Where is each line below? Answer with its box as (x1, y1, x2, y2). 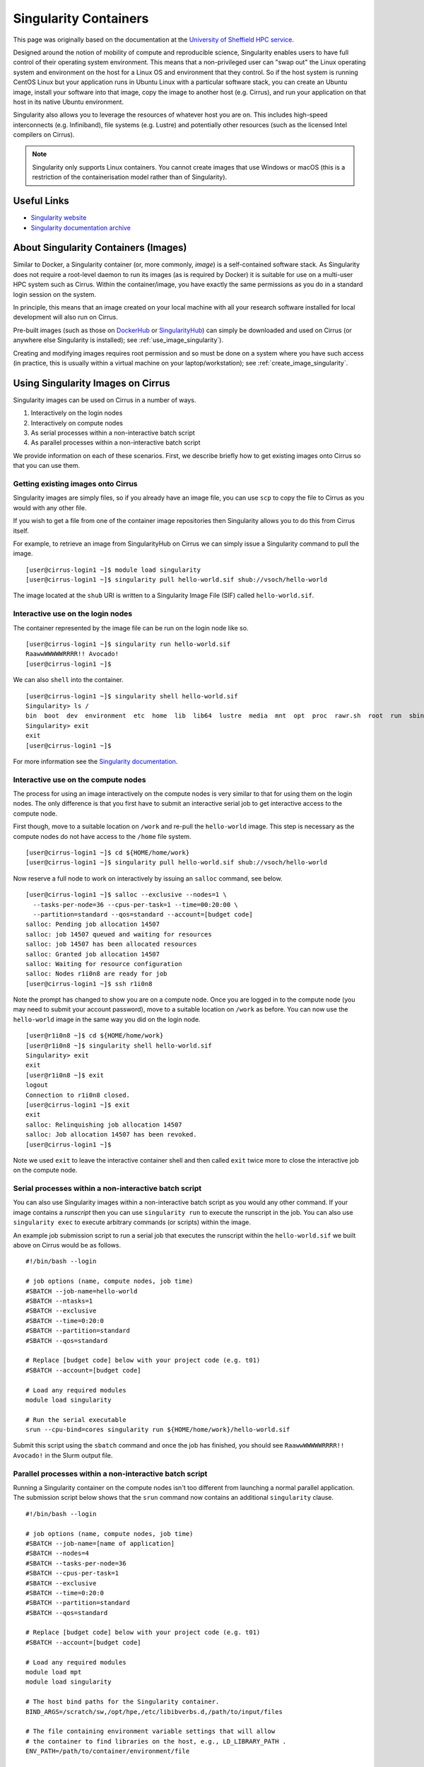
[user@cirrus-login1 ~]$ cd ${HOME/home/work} (25, 849, 190, 857)
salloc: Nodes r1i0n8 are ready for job (25, 970, 167, 978)
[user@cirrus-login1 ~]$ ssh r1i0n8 (25, 980, 153, 987)
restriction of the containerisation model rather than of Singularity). (32, 173, 228, 182)
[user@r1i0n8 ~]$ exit (25, 1071, 105, 1079)
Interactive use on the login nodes (13, 609, 133, 618)
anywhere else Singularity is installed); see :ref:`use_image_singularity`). (13, 336, 224, 344)
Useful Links (13, 195, 70, 207)
